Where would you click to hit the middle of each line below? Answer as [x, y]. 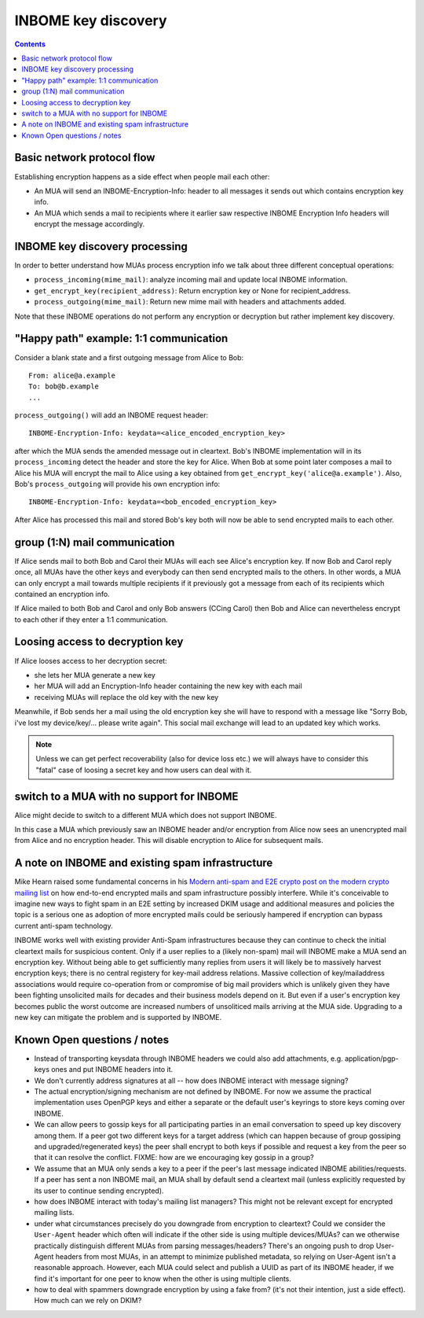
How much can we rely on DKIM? [88, 1301]
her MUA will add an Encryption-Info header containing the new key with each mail [168, 686]
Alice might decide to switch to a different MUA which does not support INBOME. [146, 815]
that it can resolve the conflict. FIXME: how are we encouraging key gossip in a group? [174, 1158]
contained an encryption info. [62, 594]
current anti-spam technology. [64, 926]
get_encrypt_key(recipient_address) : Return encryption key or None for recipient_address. [192, 290]
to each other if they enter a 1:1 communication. [91, 619]
